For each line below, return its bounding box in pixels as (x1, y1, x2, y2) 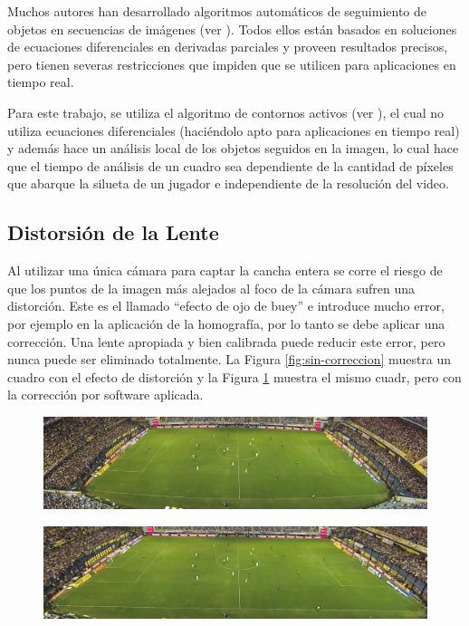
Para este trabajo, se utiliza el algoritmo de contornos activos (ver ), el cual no (7, 102, 445, 121)
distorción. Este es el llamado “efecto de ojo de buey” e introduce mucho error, (7, 296, 445, 315)
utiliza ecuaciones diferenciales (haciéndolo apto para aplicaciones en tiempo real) (7, 120, 460, 140)
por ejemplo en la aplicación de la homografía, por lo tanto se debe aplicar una (7, 313, 445, 332)
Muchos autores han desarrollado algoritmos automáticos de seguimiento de (7, 2, 426, 20)
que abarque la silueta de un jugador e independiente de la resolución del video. (7, 174, 449, 193)
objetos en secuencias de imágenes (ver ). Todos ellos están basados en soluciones (7, 19, 457, 38)
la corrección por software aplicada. (7, 385, 204, 404)
